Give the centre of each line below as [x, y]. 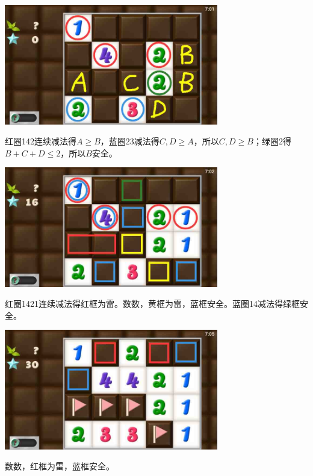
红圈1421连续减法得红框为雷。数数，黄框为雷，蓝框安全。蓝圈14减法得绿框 [152, 304]
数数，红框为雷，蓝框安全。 [60, 466]
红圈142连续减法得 [41, 141]
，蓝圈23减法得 [130, 141]
